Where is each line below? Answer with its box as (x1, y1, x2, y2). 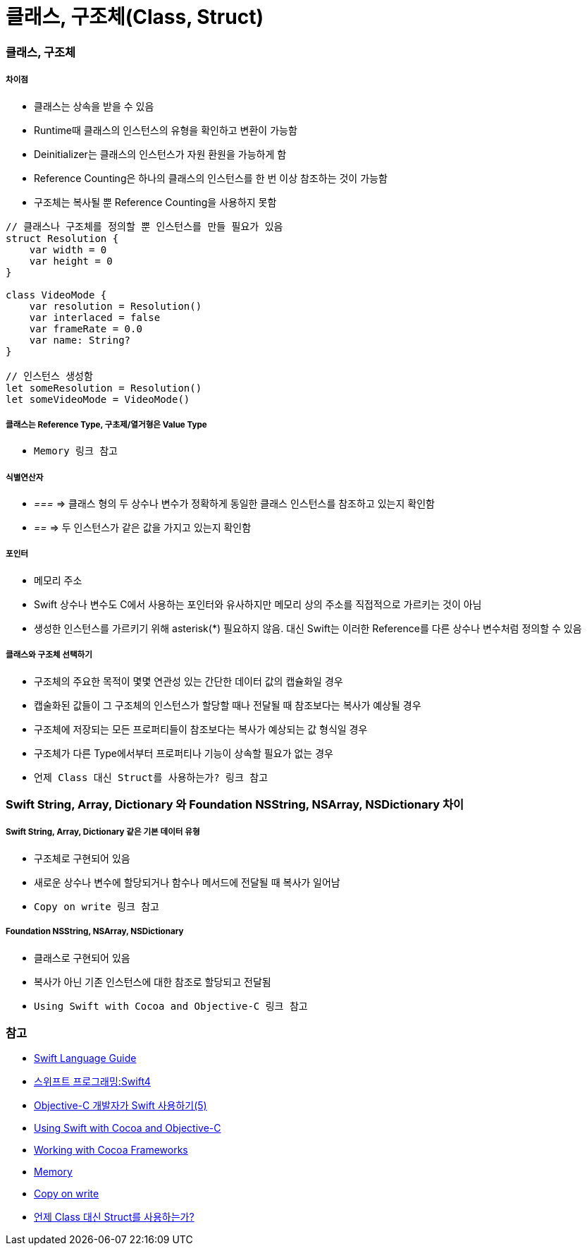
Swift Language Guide (34, 1052, 137, 1065)
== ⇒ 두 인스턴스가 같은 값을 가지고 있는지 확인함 (34, 521, 252, 534)
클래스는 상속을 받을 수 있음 (34, 99, 154, 112)
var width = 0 (29, 243, 107, 255)
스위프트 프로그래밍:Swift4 (34, 1075, 151, 1088)
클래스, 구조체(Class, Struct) (6, 5, 264, 29)
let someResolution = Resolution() (6, 382, 202, 394)
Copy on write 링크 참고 (34, 900, 159, 912)
